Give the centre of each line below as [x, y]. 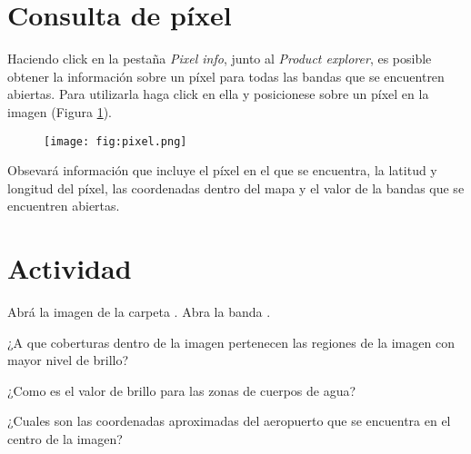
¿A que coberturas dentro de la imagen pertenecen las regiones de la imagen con [231, 342]
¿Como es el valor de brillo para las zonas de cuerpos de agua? [182, 390]
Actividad [70, 268]
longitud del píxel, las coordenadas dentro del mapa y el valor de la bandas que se [236, 188]
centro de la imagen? [65, 439]
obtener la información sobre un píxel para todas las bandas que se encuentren [226, 76]
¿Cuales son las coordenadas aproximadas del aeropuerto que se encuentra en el [229, 421]
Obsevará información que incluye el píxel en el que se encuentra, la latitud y [222, 170]
